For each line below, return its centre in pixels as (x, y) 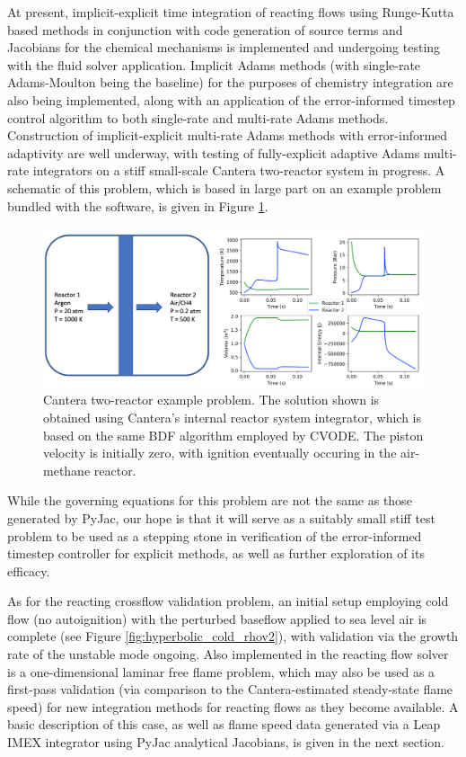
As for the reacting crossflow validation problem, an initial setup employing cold (228, 601)
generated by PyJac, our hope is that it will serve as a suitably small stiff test (222, 517)
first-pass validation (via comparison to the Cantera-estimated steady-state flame (230, 689)
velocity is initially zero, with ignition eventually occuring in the (220, 453)
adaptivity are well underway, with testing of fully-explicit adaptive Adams (214, 152)
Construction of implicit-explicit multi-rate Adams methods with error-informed (228, 135)
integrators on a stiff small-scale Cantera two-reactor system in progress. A (239, 170)
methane (67, 470)
